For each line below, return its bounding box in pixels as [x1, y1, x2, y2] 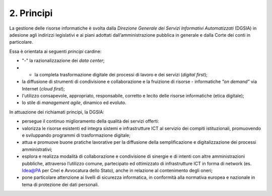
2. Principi [9, 8, 53, 19]
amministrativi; [22, 146, 52, 152]
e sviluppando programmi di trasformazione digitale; [22, 132, 131, 138]
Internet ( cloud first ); [22, 85, 65, 91]
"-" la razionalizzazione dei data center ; [22, 58, 105, 64]
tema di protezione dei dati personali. [22, 181, 99, 187]
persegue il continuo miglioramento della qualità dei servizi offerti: [22, 118, 159, 124]
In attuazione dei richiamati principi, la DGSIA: [9, 109, 104, 115]
